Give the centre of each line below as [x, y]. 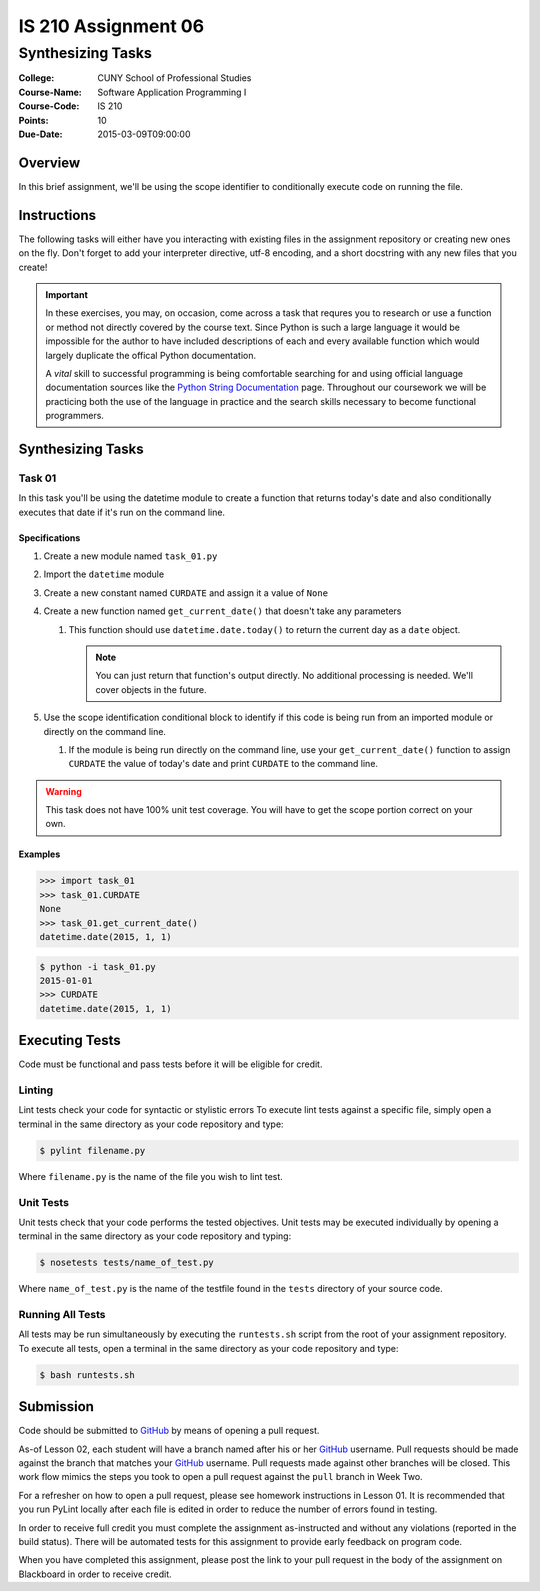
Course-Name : [50, 92]
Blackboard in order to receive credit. [95, 1574]
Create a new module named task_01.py [130, 556]
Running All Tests [62, 1315]
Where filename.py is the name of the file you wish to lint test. [151, 1176]
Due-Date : [40, 134]
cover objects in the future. [151, 689]
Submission [56, 1406]
